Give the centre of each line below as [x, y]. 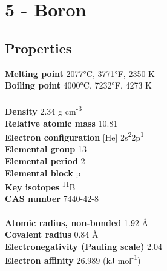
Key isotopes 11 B [40, 186]
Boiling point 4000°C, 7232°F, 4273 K [79, 85]
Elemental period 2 [45, 161]
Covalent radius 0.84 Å [52, 234]
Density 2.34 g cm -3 [44, 110]
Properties [38, 48]
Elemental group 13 [46, 149]
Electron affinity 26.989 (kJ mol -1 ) [73, 259]
